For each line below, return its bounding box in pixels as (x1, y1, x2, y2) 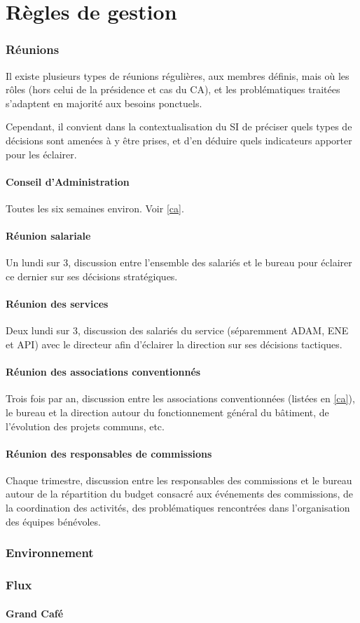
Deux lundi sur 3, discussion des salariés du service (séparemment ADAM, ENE (6, 323, 349, 338)
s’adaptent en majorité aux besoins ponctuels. (6, 95, 202, 110)
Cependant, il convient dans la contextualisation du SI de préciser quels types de (6, 119, 352, 134)
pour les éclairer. (6, 146, 77, 161)
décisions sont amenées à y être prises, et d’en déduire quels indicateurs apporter (6, 132, 352, 147)
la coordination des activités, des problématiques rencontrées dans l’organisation (6, 500, 350, 515)
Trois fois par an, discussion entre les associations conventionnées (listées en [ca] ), (6, 391, 355, 406)
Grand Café (6, 605, 64, 620)
